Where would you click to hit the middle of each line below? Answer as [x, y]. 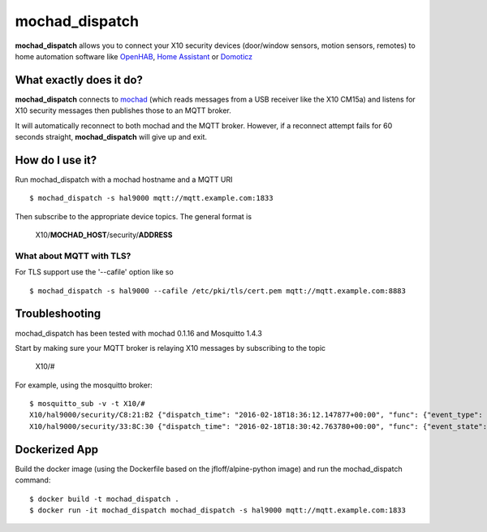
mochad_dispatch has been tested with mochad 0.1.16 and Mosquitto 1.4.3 [139, 333]
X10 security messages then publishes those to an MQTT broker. [123, 110]
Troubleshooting [58, 314]
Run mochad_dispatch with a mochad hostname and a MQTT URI [124, 179]
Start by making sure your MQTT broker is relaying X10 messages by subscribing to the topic [170, 348]
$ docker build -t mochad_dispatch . [105, 499]
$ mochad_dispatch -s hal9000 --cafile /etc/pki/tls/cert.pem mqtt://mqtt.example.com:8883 [218, 291]
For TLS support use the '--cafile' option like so [94, 272]
